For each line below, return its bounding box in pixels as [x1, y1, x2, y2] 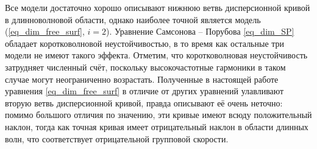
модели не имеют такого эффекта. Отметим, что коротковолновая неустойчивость [5, 49, 308, 61]
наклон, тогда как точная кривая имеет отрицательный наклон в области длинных [5, 120, 308, 133]
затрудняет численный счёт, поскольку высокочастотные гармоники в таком [5, 60, 286, 73]
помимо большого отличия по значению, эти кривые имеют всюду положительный [5, 108, 312, 121]
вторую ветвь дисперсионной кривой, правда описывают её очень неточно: [5, 96, 283, 109]
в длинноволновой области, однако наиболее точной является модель [5, 13, 261, 26]
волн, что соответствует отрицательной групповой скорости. [5, 132, 229, 145]
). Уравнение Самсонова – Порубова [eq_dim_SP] [106, 25, 294, 38]
